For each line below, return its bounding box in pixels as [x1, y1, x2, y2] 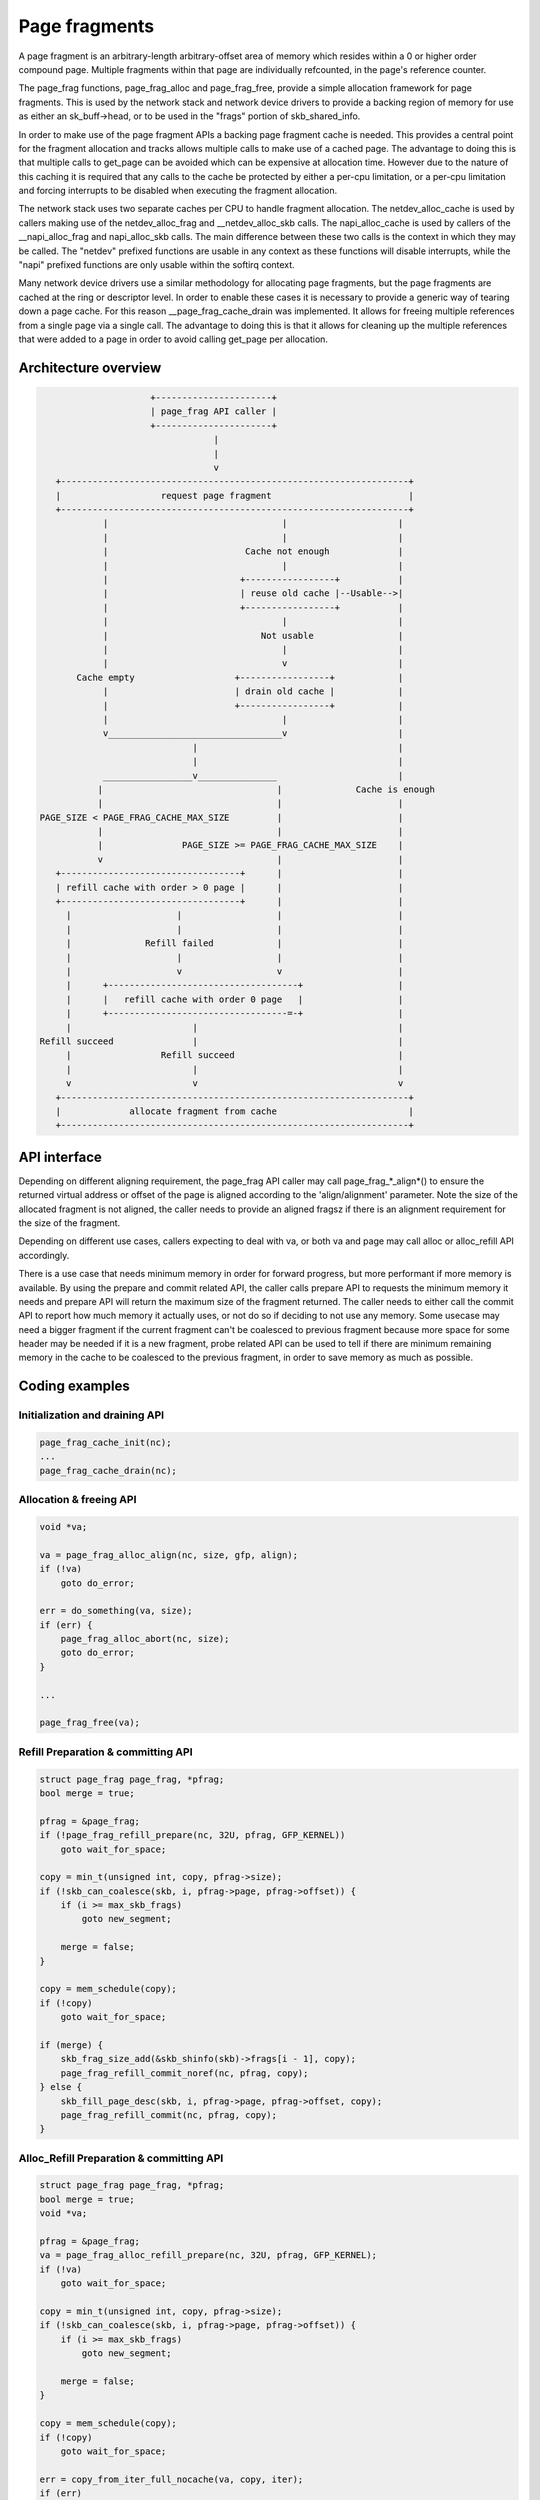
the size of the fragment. [18, 1216, 121, 1229]
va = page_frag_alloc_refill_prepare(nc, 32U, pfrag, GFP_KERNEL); [39, 2250, 378, 2261]
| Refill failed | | [65, 938, 404, 949]
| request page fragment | [55, 490, 415, 501]
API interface [18, 1148, 102, 1165]
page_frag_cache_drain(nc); [39, 1465, 177, 1476]
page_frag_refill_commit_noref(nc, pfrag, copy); [60, 2067, 309, 2079]
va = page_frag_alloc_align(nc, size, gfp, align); [39, 1549, 299, 1560]
